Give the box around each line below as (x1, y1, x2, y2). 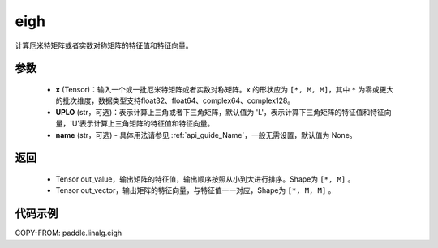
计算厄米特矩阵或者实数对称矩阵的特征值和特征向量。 (15, 41, 193, 50)
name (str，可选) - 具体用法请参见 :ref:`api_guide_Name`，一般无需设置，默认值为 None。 (55, 130, 357, 139)
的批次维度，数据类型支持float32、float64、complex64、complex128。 (55, 96, 295, 105)
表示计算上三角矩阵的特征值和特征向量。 (79, 118, 215, 129)
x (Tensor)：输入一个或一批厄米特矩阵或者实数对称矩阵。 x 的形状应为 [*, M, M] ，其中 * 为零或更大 (55, 84, 394, 94)
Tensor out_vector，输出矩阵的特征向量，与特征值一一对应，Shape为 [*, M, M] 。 (55, 186, 336, 195)
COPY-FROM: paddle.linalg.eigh (15, 228, 122, 238)
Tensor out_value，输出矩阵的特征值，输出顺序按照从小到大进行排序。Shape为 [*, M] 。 (55, 174, 355, 184)
